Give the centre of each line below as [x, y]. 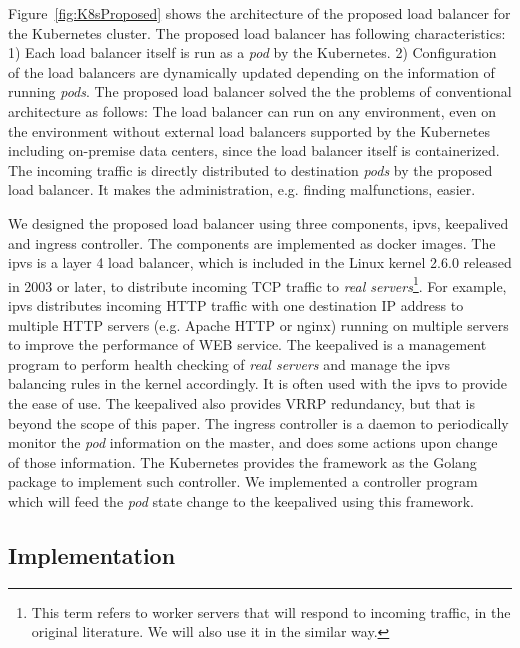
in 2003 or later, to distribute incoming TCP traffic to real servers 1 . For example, [257, 284]
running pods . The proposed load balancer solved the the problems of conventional [260, 91]
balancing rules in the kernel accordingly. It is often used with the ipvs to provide [258, 383]
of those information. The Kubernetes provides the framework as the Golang [242, 461]
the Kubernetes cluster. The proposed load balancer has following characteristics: [257, 32]
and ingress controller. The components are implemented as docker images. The [252, 242]
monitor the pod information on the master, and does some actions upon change [253, 442]
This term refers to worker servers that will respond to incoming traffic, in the [271, 611]
